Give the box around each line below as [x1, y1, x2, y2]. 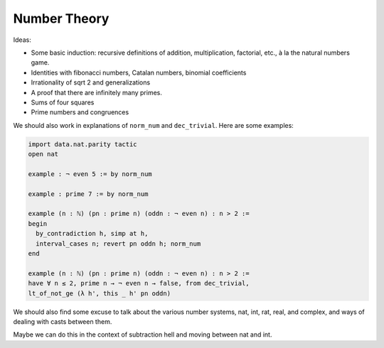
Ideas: [13, 36, 31, 44]
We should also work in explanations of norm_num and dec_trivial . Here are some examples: [13, 121, 294, 129]
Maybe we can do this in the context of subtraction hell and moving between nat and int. [13, 330, 272, 339]
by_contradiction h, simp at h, [36, 229, 149, 238]
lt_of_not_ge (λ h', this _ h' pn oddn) [28, 289, 171, 298]
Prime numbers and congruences [31, 108, 129, 116]
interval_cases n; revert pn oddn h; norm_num [36, 239, 201, 248]
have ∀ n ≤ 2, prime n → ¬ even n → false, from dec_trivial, [28, 279, 250, 288]
